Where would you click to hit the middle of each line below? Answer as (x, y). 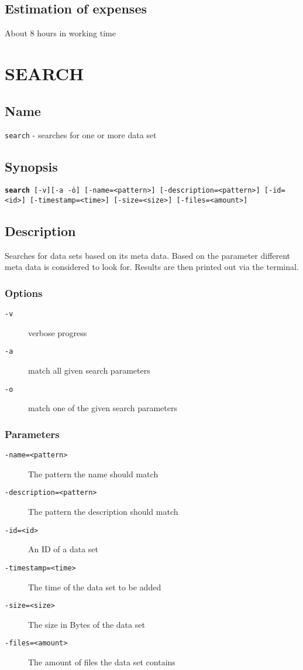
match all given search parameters (89, 370)
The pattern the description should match (103, 512)
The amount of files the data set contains (102, 662)
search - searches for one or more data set (81, 135)
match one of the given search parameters (103, 408)
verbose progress (58, 332)
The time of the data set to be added (95, 587)
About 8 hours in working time (60, 33)
